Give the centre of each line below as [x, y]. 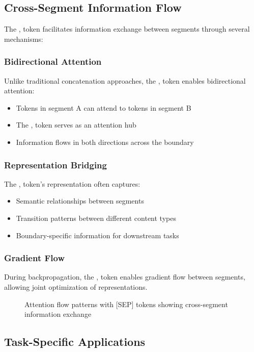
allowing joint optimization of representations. [76, 286]
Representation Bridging [55, 165]
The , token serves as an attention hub [76, 125]
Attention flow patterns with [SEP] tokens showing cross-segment [126, 304]
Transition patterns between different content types [96, 218]
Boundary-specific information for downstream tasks [97, 235]
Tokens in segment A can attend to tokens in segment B [104, 107]
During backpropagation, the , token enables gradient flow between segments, [125, 277]
